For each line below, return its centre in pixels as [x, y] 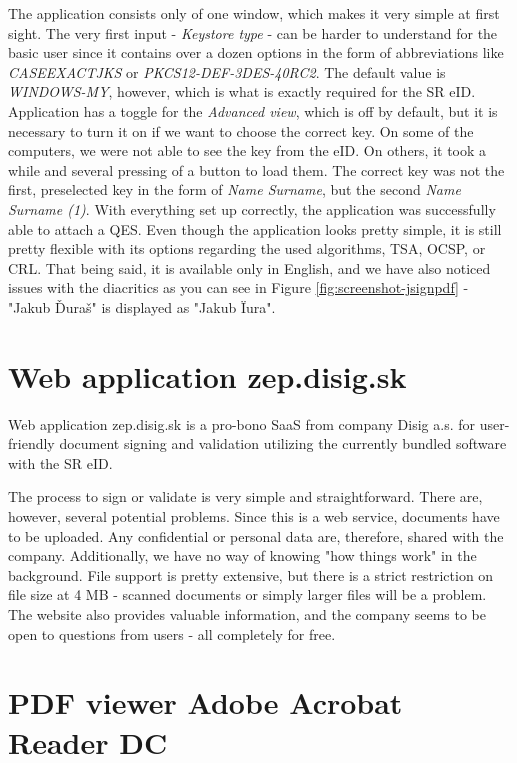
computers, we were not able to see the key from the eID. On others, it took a [247, 150]
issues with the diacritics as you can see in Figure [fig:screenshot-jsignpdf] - [238, 287]
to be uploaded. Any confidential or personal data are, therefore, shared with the [256, 535]
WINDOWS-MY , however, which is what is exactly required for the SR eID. [242, 91]
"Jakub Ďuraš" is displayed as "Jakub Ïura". [142, 306]
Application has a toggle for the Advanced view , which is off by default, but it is [253, 110]
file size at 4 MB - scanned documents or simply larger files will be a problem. [247, 594]
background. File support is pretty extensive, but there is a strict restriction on [251, 574]
